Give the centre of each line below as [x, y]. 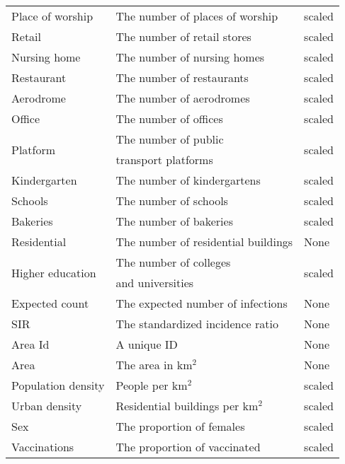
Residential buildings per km [187, 406]
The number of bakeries [174, 221]
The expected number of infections [202, 303]
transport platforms [164, 159]
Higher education [54, 272]
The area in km [154, 365]
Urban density [47, 406]
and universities [155, 283]
